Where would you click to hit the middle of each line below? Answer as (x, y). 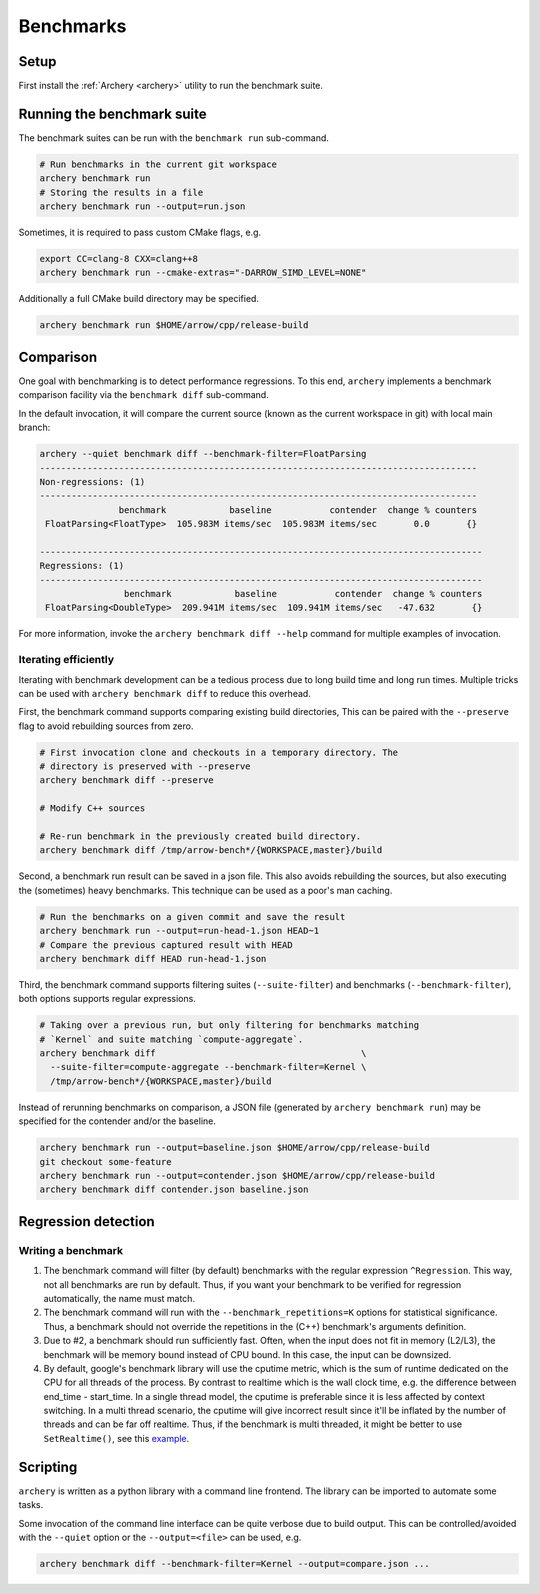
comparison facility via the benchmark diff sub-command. (143, 395)
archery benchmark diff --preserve (126, 780)
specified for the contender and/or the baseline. (117, 1121)
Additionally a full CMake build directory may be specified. (139, 299)
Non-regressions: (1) (92, 481)
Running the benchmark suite (112, 113)
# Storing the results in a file (121, 192)
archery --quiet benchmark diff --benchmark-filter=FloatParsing (203, 454)
